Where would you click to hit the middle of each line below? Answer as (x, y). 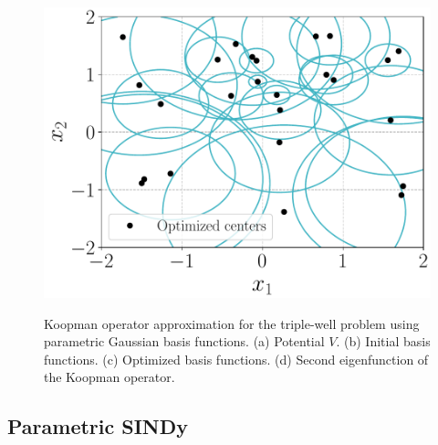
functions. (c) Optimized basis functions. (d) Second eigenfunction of (236, 359)
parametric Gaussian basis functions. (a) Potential (184, 341)
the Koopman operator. (109, 377)
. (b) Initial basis (383, 341)
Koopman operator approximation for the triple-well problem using (232, 323)
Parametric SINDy (98, 426)
